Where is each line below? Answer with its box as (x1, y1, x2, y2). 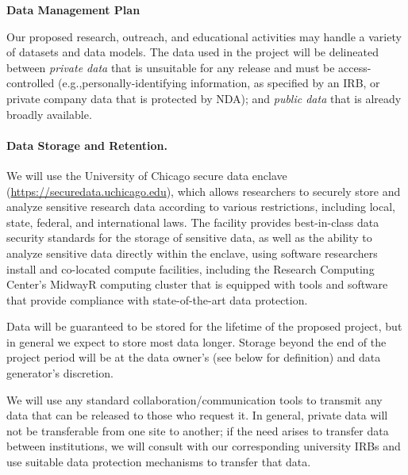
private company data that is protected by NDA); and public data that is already (6, 90, 402, 106)
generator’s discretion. (6, 365, 114, 381)
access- (338, 59, 371, 75)
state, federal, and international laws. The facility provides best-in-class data (6, 213, 379, 230)
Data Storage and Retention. (6, 136, 167, 153)
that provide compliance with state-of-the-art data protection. (6, 291, 308, 308)
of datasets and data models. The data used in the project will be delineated (6, 44, 379, 60)
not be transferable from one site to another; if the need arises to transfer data (6, 422, 389, 439)
